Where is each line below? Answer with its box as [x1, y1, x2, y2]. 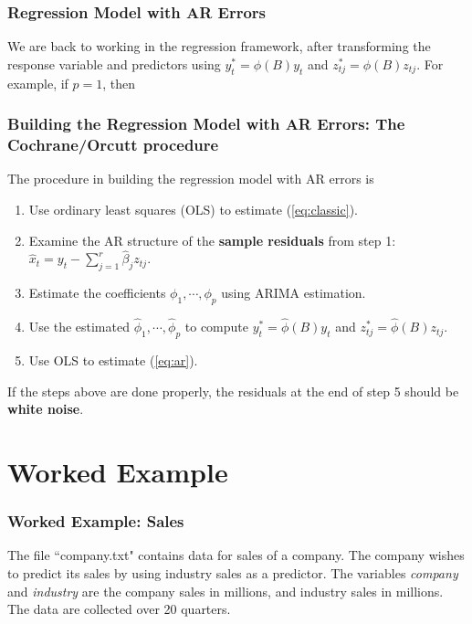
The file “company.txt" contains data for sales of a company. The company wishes [7, 545, 465, 565]
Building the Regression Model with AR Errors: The [7, 112, 405, 135]
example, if [7, 73, 68, 92]
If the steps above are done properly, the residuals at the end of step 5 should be [7, 381, 459, 400]
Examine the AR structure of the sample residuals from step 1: [28, 230, 396, 249]
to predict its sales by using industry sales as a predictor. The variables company [7, 563, 458, 582]
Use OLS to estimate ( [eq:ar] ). [28, 350, 198, 369]
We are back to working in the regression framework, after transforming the [7, 37, 431, 56]
